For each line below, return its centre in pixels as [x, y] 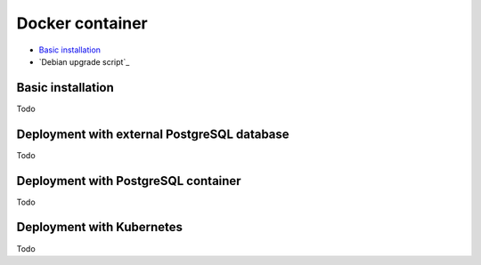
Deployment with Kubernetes [99, 227]
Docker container [82, 23]
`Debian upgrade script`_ [84, 61]
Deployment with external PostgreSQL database [153, 134]
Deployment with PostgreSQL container [129, 181]
